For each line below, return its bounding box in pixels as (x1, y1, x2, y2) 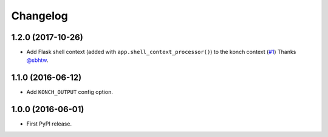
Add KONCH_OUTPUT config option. (26, 89, 114, 96)
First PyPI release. (26, 120, 72, 127)
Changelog (11, 9, 68, 22)
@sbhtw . (26, 56, 49, 64)
